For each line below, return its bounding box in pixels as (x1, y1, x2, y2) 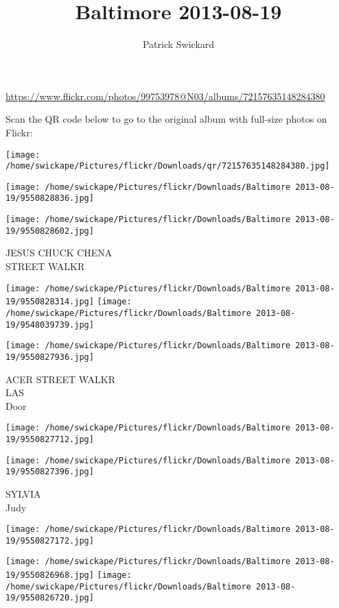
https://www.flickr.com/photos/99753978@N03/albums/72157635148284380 (5, 88, 325, 103)
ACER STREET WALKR (5, 372, 116, 386)
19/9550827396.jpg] (5, 467, 94, 477)
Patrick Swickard (142, 37, 215, 51)
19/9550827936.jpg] (5, 352, 94, 362)
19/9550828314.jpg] (5, 297, 94, 307)
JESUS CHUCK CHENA (5, 245, 113, 260)
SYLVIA (5, 486, 41, 500)
